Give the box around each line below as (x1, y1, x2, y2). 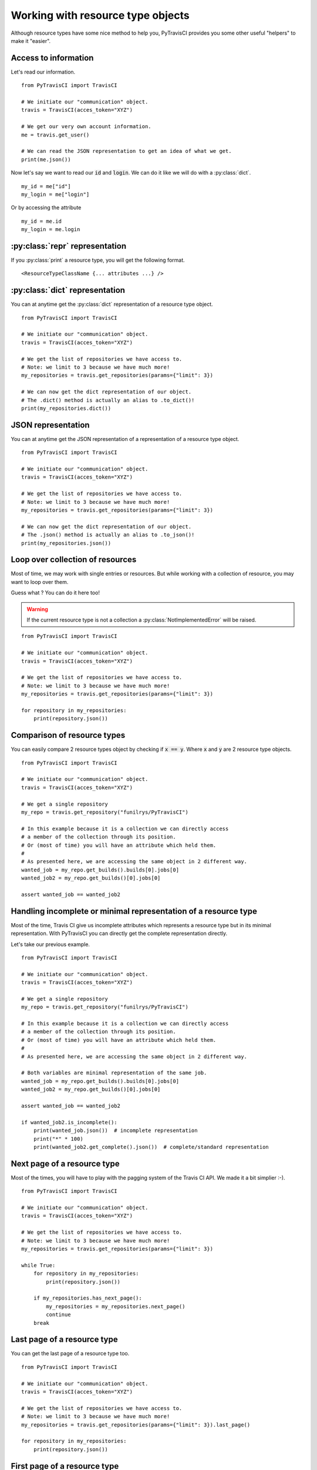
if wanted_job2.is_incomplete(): (21, 1119, 117, 1125)
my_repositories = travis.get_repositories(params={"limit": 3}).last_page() (21, 1421, 251, 1428)
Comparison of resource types (11, 730, 126, 740)
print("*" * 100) (33, 1135, 83, 1142)
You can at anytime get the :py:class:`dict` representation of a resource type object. (11, 300, 214, 308)
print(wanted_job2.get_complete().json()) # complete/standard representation (33, 1144, 269, 1150)
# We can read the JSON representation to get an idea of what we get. (21, 148, 232, 155)
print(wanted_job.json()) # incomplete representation (33, 1127, 198, 1134)
